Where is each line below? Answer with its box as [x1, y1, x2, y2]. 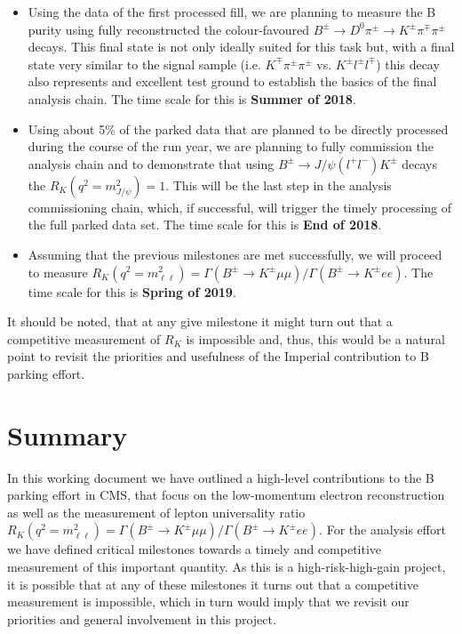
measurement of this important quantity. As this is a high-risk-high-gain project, [7, 558, 446, 575]
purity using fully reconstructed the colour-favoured [28, 20, 309, 38]
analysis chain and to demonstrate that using [28, 154, 275, 173]
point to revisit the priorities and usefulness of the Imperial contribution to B [7, 347, 429, 365]
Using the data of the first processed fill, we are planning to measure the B [28, 3, 436, 20]
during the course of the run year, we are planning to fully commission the [28, 137, 434, 156]
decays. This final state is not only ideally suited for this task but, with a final [28, 37, 455, 56]
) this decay [376, 54, 440, 73]
